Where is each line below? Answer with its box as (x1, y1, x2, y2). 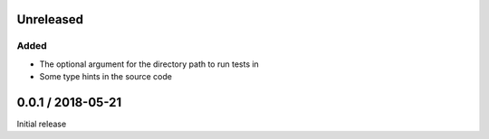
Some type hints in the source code (39, 71, 172, 82)
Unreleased (16, 12, 84, 27)
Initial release (16, 118, 67, 130)
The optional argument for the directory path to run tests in (39, 59, 260, 69)
